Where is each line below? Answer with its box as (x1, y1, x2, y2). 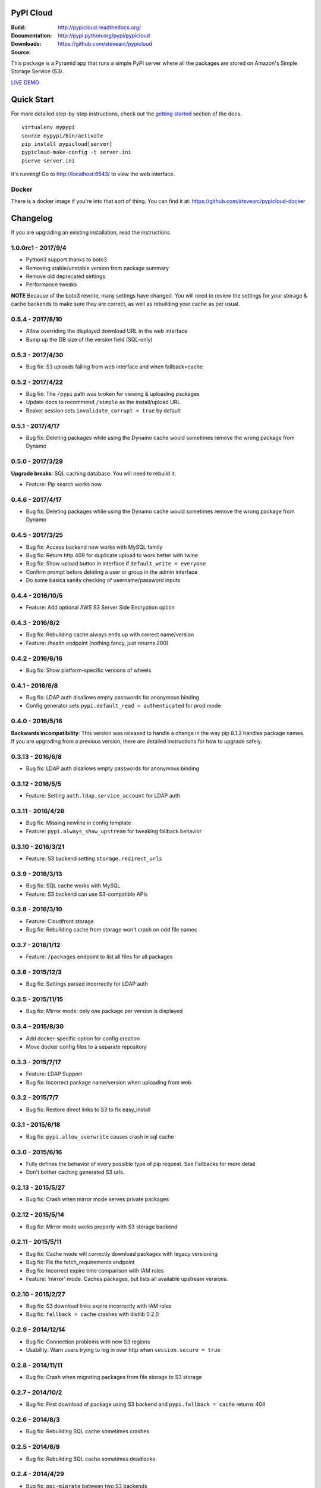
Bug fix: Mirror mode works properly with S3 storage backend (26, 1223, 178, 1230)
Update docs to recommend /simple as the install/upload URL (26, 399, 181, 406)
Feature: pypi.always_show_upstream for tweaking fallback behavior (26, 827, 202, 834)
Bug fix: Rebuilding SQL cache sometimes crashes (26, 1428, 150, 1435)
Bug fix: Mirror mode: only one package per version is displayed (26, 1008, 183, 1015)
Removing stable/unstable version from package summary (26, 264, 169, 271)
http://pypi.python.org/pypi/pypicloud (58, 32, 150, 39)
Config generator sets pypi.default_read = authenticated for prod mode (26, 702, 221, 709)
